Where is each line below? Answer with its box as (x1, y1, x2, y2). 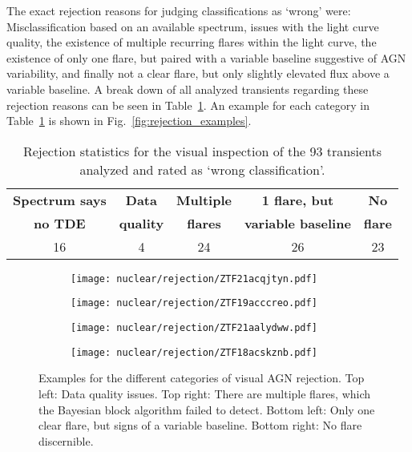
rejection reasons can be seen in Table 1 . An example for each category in (6, 96, 370, 113)
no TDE (34, 213, 86, 232)
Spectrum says (13, 190, 107, 209)
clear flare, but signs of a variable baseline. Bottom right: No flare (38, 417, 362, 434)
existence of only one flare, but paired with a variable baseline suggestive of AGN (6, 49, 406, 66)
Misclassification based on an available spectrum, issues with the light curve (6, 18, 379, 34)
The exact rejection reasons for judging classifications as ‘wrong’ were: (6, 2, 351, 18)
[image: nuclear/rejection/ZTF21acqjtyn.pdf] (71, 272, 317, 285)
